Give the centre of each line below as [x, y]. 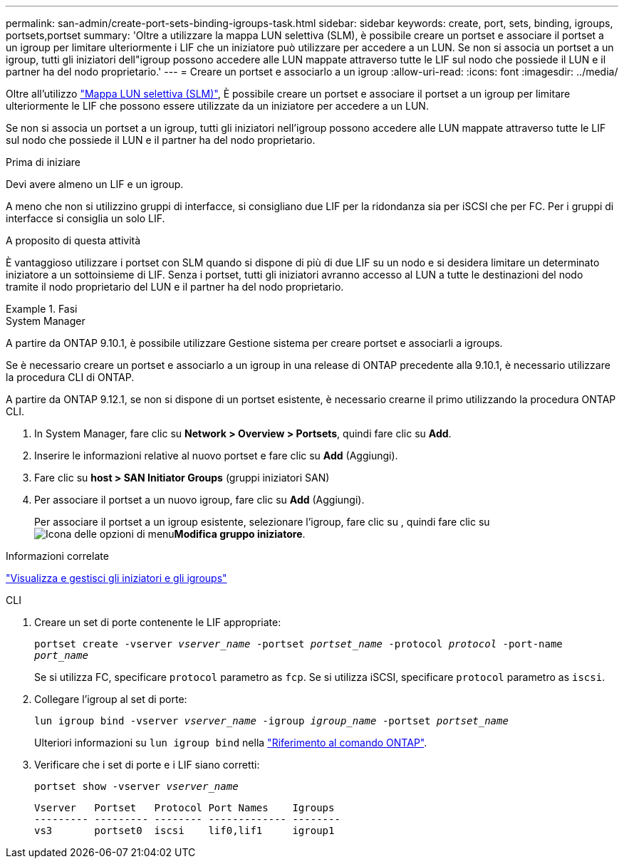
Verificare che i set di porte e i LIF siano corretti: [147, 765]
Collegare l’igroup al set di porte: [111, 699]
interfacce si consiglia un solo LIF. [85, 218]
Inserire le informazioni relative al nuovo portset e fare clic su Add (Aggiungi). [216, 456]
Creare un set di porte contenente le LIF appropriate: [158, 622]
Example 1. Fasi [42, 309]
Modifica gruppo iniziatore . [240, 534]
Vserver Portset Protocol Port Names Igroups [184, 808]
